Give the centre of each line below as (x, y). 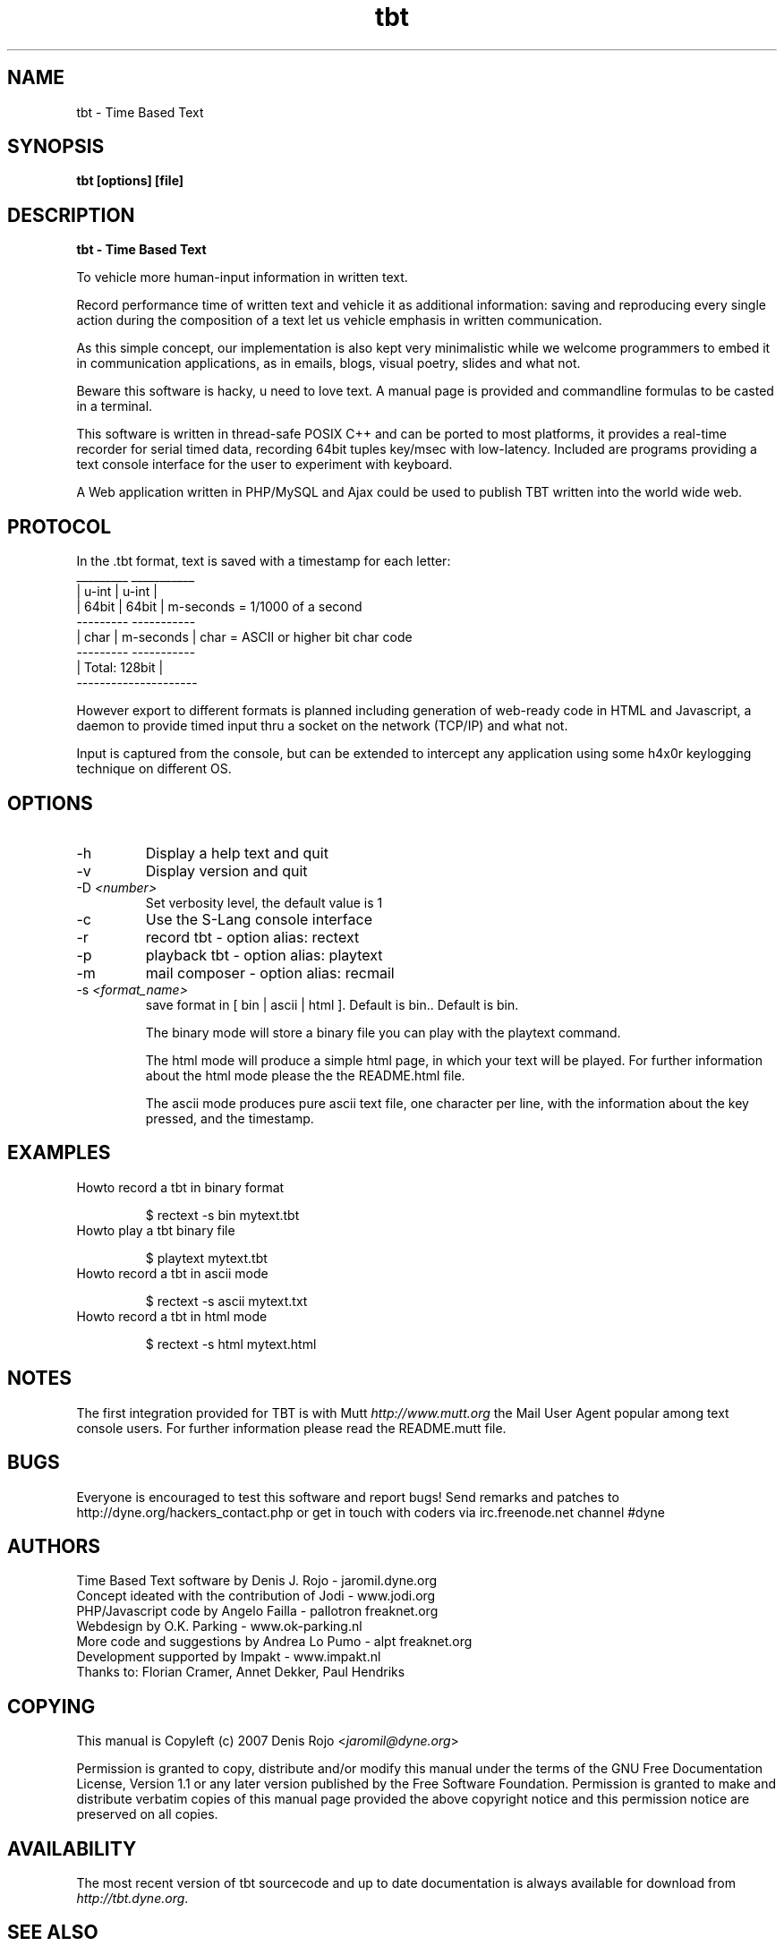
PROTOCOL (60, 526)
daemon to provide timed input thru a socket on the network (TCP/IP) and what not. (322, 726)
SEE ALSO (53, 1933)
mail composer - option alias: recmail (270, 973)
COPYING (51, 1706)
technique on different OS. (154, 769)
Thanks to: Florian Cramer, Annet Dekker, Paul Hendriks (241, 1672)
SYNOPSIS (56, 147)
